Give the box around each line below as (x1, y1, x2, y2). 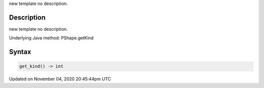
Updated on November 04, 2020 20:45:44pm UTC (9, 76, 111, 82)
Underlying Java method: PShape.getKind (9, 35, 94, 41)
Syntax (9, 48, 31, 56)
